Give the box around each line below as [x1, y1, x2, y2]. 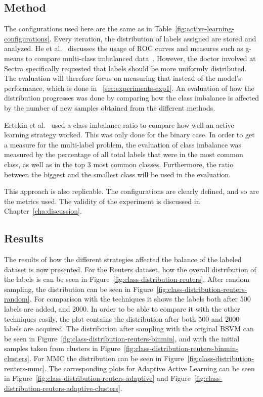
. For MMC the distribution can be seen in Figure [29, 353, 184, 364]
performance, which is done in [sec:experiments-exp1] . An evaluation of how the [4, 82, 254, 93]
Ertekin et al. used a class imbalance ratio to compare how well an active [4, 119, 234, 130]
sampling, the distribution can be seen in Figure [4, 283, 153, 294]
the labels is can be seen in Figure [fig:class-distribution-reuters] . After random [4, 274, 250, 284]
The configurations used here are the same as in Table [4, 23, 172, 34]
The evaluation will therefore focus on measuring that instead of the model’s [4, 73, 241, 83]
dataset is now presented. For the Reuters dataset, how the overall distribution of [4, 264, 256, 274]
